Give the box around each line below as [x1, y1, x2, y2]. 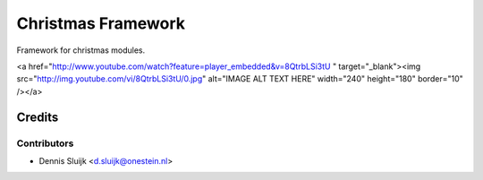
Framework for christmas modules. [16, 45, 146, 56]
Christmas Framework [16, 13, 185, 33]
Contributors [16, 137, 74, 150]
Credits [16, 109, 59, 124]
